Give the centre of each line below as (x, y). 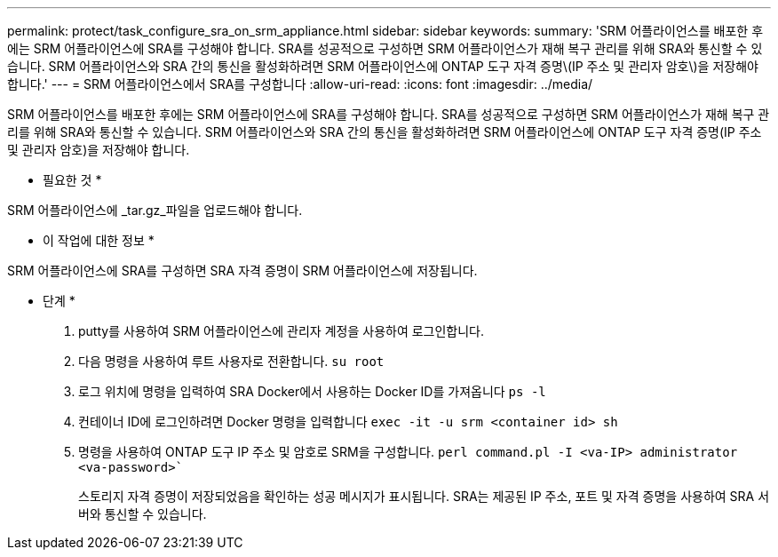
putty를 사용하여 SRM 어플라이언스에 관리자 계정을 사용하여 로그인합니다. (282, 331)
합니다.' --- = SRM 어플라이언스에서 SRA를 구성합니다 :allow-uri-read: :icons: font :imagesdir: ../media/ (300, 84)
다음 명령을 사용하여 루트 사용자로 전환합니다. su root (231, 361)
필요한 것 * (72, 180)
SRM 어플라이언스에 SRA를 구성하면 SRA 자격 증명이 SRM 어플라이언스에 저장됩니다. (242, 271)
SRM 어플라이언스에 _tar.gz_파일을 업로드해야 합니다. (155, 210)
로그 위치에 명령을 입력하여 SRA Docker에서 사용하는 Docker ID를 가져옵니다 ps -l (312, 391)
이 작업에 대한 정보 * (99, 240)
